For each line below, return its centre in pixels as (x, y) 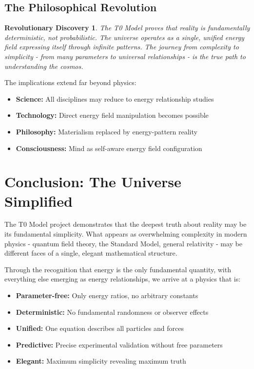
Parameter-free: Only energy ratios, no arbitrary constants (107, 295)
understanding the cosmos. (44, 66)
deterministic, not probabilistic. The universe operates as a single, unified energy (124, 37)
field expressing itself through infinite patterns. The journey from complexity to (122, 47)
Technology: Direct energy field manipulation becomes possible (112, 115)
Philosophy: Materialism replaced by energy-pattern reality (107, 131)
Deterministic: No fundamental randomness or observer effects (112, 312)
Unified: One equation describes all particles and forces (100, 328)
